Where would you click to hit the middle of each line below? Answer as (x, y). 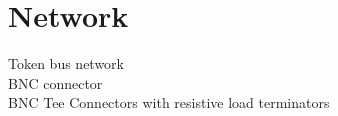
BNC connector (55, 82)
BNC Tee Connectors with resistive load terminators (169, 102)
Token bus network (66, 63)
